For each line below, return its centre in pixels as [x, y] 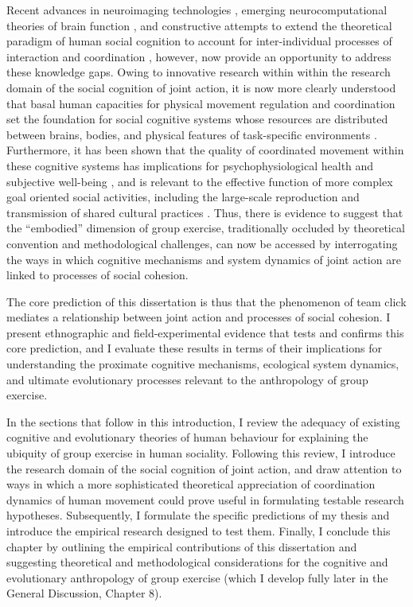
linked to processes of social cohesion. [97, 275]
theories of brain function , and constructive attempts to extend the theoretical [199, 25]
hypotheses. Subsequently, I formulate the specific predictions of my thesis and [198, 515]
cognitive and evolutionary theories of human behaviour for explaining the [187, 437]
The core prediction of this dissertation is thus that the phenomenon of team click [206, 301]
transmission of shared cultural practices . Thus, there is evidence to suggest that [205, 212]
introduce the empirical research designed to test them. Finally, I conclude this [199, 531]
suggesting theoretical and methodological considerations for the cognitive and [197, 562]
